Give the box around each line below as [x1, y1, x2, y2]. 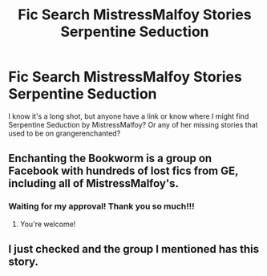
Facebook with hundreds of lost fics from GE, [8, 164, 239, 178]
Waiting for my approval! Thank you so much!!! [8, 201, 195, 212]
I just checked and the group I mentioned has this [8, 242, 259, 256]
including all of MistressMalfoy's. [8, 177, 179, 190]
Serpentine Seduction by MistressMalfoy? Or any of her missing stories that [8, 120, 258, 129]
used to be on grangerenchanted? [8, 128, 121, 138]
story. [8, 255, 38, 269]
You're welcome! [19, 219, 76, 229]
